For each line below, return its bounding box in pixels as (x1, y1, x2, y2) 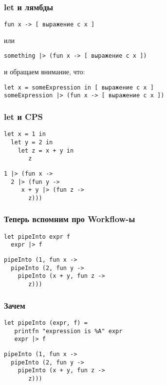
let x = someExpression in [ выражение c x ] (4, 84, 154, 91)
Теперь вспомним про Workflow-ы (4, 213, 135, 225)
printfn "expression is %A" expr (14, 327, 123, 335)
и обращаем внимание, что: (4, 67, 85, 77)
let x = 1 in (4, 131, 46, 138)
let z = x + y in (18, 147, 74, 154)
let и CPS (4, 110, 43, 122)
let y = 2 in (11, 138, 53, 146)
